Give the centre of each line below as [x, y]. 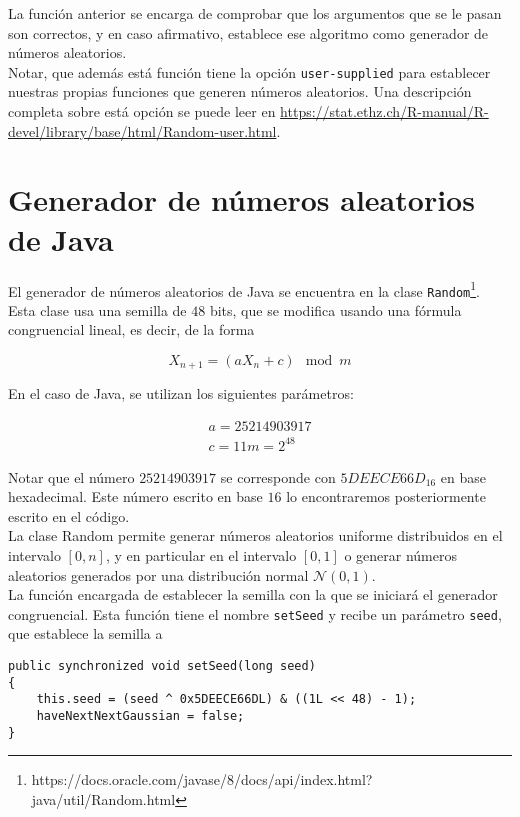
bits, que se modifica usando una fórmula [335, 309]
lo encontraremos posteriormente [386, 496]
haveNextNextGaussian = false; [140, 716]
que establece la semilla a [85, 633]
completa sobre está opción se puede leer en [142, 111]
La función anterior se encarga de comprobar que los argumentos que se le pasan [255, 13]
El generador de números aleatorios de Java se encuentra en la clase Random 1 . [244, 289]
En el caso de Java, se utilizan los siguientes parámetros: [181, 393]
